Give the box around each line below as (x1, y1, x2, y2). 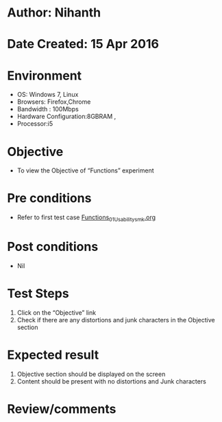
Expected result (7, 347, 99, 363)
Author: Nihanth (7, 5, 101, 21)
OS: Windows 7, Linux (16, 91, 79, 99)
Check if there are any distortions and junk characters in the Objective (16, 315, 215, 324)
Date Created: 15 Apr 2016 (7, 36, 160, 52)
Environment (7, 67, 82, 83)
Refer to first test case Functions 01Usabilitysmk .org (16, 213, 156, 223)
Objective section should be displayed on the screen (16, 370, 166, 378)
